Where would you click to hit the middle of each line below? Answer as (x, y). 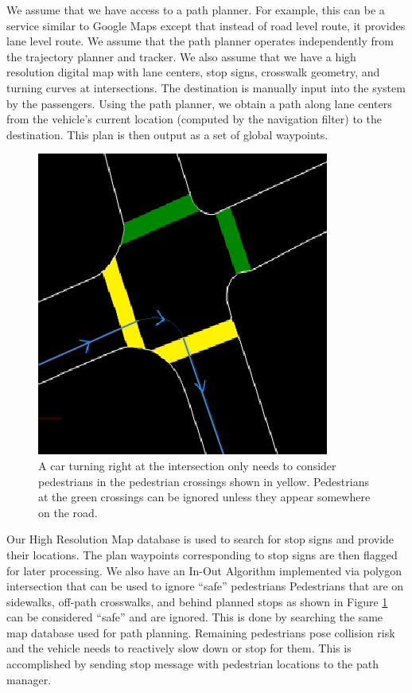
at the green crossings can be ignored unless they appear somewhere (204, 497)
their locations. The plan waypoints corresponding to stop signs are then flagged (202, 554)
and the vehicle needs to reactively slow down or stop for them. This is (179, 648)
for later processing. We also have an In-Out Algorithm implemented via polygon (204, 570)
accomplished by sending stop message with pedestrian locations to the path (193, 664)
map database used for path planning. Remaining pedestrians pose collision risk (201, 632)
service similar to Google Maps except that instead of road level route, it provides (206, 25)
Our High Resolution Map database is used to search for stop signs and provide (200, 539)
